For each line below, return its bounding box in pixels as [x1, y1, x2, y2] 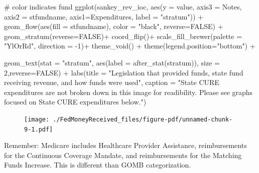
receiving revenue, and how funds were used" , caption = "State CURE [4, 77, 219, 87]
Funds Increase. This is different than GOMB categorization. [4, 159, 191, 170]
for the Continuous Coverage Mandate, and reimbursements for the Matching [4, 149, 242, 160]
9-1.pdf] [24, 125, 53, 133]
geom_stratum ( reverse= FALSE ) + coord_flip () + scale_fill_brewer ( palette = [4, 30, 242, 41]
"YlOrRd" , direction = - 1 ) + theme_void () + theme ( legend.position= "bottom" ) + [4, 40, 255, 51]
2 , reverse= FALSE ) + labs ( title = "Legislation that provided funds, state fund [4, 67, 243, 77]
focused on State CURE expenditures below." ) [4, 96, 147, 107]
